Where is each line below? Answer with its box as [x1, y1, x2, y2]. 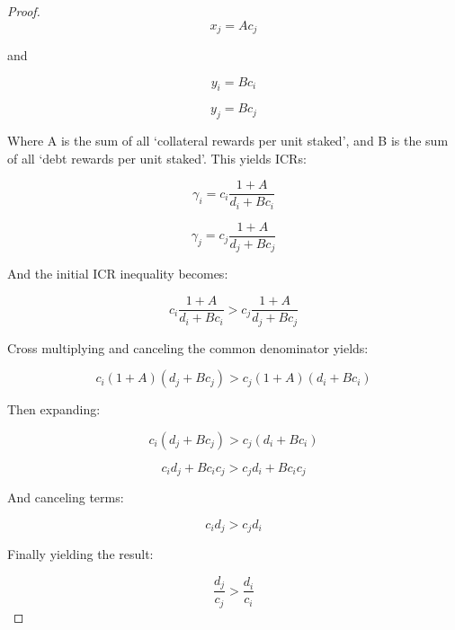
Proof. [7, 2, 40, 20]
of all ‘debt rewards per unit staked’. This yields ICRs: [7, 148, 307, 167]
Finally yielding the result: [7, 545, 154, 563]
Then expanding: [7, 400, 101, 419]
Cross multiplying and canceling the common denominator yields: [7, 338, 369, 357]
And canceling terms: [7, 488, 124, 507]
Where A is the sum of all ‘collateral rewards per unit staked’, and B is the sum [7, 131, 449, 150]
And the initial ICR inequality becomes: [7, 264, 228, 283]
